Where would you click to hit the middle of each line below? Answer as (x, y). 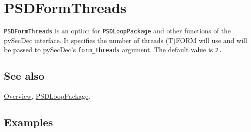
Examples (29, 122)
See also (24, 76)
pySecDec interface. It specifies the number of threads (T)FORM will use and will (125, 40)
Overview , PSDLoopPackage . (47, 96)
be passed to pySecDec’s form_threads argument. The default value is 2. (113, 50)
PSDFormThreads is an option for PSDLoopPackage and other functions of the (117, 31)
